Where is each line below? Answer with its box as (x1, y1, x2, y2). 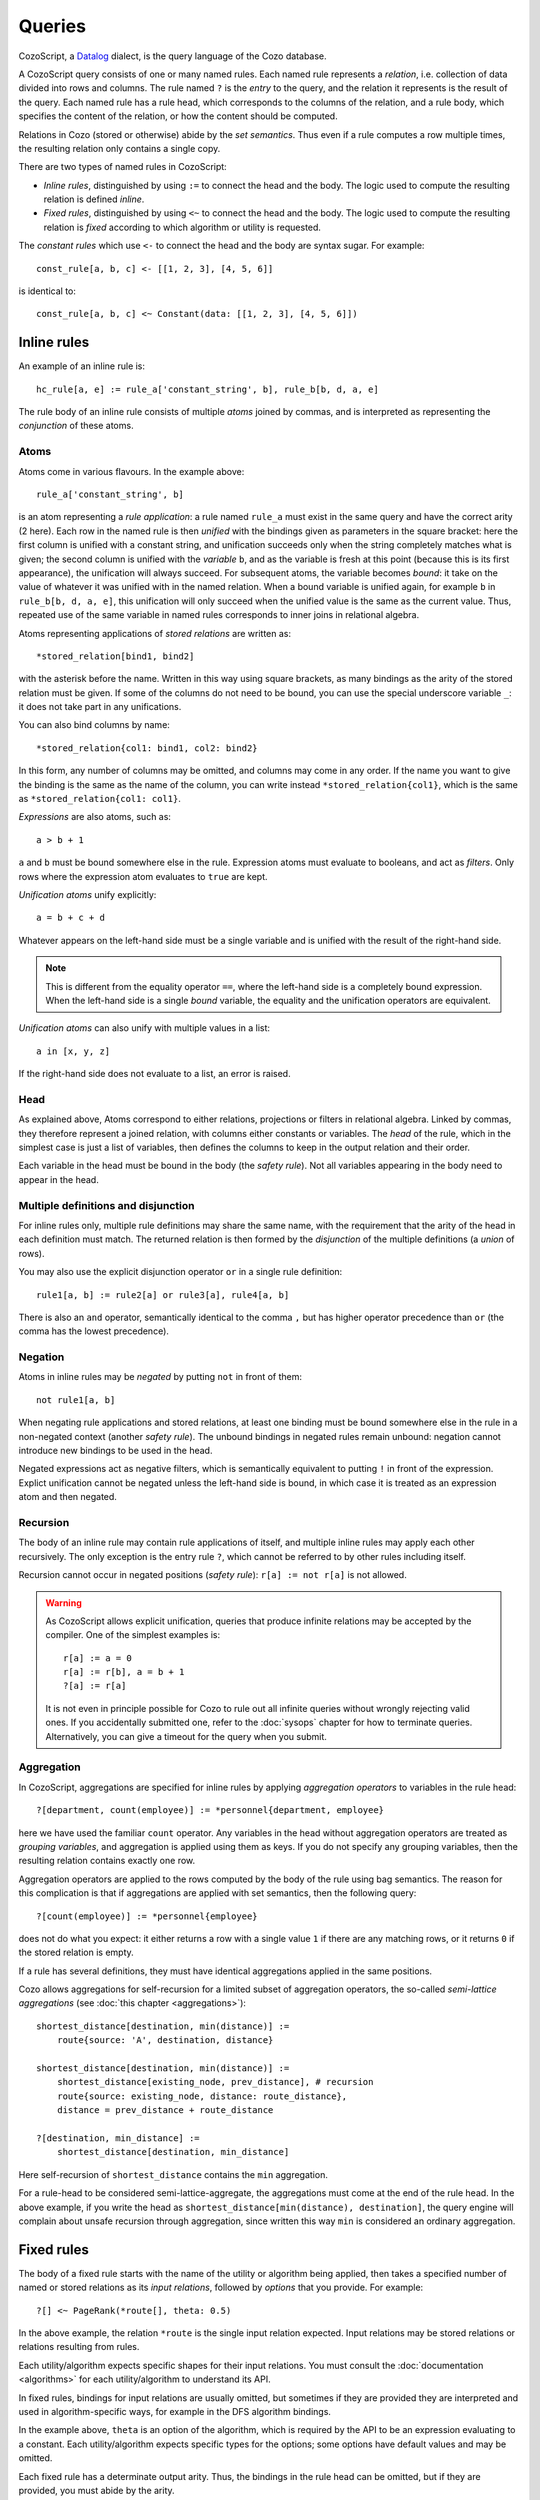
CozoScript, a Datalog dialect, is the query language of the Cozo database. (18, 50, 327, 62)
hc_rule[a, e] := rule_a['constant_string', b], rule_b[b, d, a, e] (36, 383, 379, 395)
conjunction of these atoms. (18, 420, 134, 432)
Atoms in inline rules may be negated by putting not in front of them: (18, 1371, 303, 1383)
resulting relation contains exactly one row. (18, 1855, 196, 1867)
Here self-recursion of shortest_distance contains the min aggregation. (18, 2168, 329, 2180)
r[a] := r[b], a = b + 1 (63, 1666, 185, 1678)
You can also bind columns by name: (18, 719, 170, 731)
